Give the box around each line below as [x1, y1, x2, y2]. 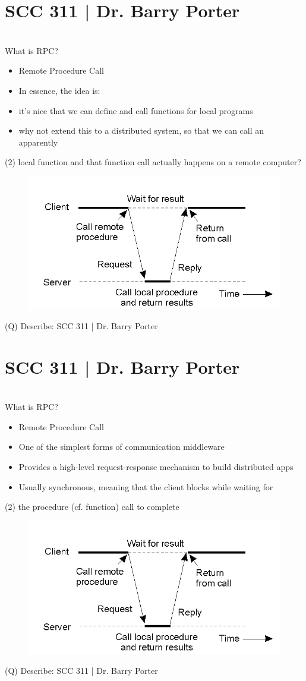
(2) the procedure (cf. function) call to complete [5, 500, 179, 513]
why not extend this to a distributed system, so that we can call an [18, 124, 264, 137]
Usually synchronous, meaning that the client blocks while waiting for [18, 480, 273, 493]
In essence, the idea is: [18, 84, 100, 96]
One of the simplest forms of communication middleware [18, 440, 225, 453]
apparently [18, 135, 58, 148]
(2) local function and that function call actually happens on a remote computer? [5, 156, 301, 168]
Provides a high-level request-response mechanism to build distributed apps [18, 461, 294, 473]
